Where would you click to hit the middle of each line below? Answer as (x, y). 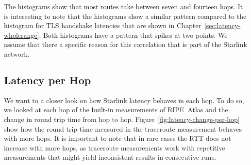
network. (17, 53)
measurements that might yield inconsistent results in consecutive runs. (110, 157)
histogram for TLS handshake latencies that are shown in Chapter (102, 25)
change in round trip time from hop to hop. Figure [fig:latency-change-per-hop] (122, 119)
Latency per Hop (48, 80)
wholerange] (22, 35)
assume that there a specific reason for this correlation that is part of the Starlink (125, 44)
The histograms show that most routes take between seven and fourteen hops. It (124, 6)
